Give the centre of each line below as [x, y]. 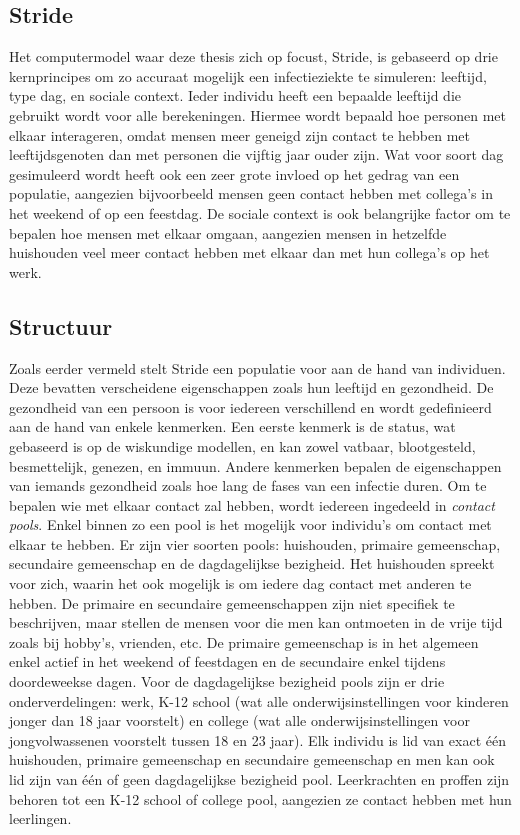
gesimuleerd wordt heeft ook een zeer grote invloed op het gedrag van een [234, 173]
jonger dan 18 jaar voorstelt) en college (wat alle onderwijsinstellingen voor [239, 720]
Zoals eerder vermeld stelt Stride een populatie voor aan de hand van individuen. [257, 367]
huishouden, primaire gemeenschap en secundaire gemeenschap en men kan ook [252, 759]
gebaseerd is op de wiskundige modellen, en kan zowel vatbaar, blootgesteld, [242, 445]
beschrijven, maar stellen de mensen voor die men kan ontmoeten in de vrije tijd [256, 622]
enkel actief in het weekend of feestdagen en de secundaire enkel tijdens [227, 661]
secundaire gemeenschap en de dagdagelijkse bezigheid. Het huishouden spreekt [252, 563]
